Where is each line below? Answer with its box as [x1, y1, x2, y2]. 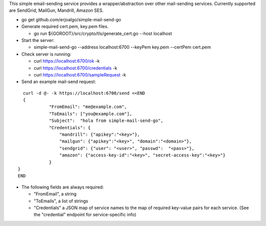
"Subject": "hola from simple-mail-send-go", [49, 118, 164, 123]
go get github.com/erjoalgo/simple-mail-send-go [21, 16, 122, 22]
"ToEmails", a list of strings [33, 198, 88, 204]
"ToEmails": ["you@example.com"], [49, 111, 133, 116]
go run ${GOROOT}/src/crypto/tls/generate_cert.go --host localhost [33, 30, 172, 37]
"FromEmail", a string [33, 191, 77, 197]
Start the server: [21, 37, 55, 43]
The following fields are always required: [21, 184, 104, 190]
